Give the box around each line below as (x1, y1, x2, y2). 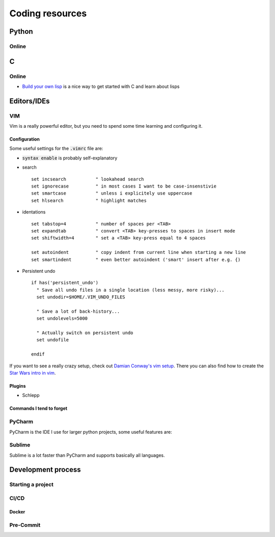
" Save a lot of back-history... (36, 308, 120, 314)
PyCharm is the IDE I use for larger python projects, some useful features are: (9, 429, 173, 435)
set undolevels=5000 (36, 316, 88, 321)
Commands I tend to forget (9, 405, 68, 411)
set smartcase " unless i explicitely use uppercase (31, 191, 193, 196)
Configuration (9, 136, 40, 143)
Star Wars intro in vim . (9, 369, 56, 376)
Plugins (9, 383, 26, 389)
